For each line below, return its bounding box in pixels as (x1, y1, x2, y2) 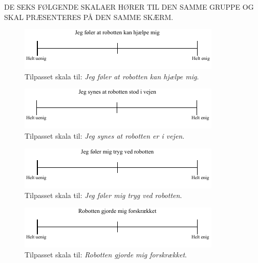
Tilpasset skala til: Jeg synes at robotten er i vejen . (25, 130, 185, 141)
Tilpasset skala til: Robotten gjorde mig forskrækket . (25, 249, 187, 260)
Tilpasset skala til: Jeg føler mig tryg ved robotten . (25, 190, 182, 201)
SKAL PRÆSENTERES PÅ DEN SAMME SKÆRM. (4, 11, 174, 22)
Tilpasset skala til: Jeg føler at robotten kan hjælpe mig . (25, 71, 199, 81)
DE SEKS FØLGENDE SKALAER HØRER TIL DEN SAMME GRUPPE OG (4, 2, 254, 12)
